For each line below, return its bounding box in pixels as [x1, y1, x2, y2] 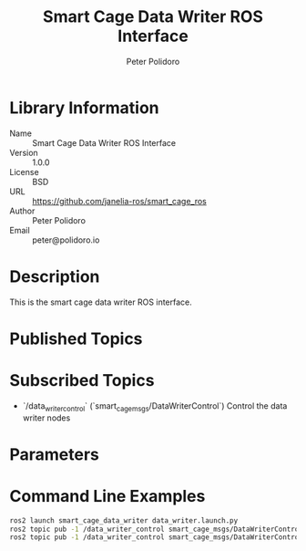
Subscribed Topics [9, 370, 155, 390]
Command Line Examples [9, 485, 206, 506]
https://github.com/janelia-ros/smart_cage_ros [32, 195, 207, 206]
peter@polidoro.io [32, 234, 100, 245]
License [9, 166, 39, 177]
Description [9, 266, 100, 286]
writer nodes [22, 412, 71, 423]
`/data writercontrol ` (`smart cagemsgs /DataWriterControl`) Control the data [22, 400, 288, 413]
